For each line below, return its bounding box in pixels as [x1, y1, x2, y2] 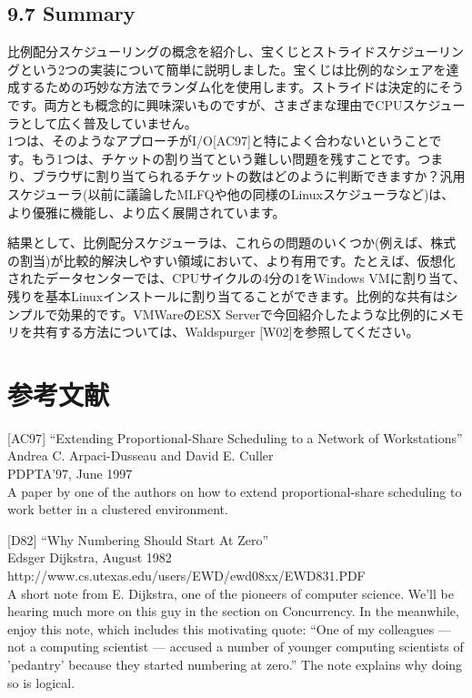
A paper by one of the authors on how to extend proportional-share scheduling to [7, 481, 462, 501]
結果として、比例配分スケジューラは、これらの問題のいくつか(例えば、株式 [7, 233, 457, 252]
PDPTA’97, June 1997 [7, 464, 133, 483]
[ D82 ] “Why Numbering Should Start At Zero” [7, 530, 268, 549]
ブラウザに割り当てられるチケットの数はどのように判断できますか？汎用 [32, 167, 466, 186]
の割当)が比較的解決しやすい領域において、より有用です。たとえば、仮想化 [7, 250, 456, 269]
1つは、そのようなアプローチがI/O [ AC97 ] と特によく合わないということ [7, 131, 429, 150]
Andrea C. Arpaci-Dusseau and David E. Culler [7, 446, 274, 465]
